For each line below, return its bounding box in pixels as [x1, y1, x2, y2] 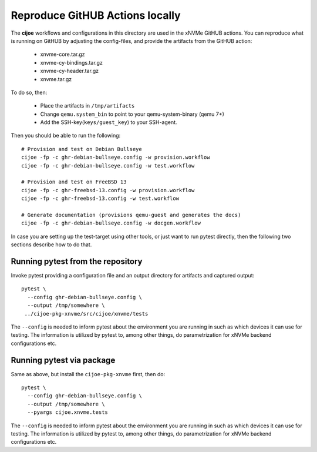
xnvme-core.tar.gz [40, 51, 85, 58]
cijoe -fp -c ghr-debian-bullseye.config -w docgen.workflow [21, 220, 201, 226]
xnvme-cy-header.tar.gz [40, 68, 99, 75]
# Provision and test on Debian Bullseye [21, 146, 142, 152]
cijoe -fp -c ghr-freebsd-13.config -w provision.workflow [21, 187, 195, 193]
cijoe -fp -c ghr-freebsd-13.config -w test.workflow [21, 195, 179, 202]
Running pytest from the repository [11, 256, 143, 266]
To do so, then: [11, 89, 48, 96]
